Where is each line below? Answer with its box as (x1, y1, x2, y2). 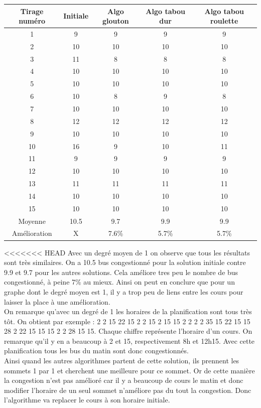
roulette (210, 16, 238, 26)
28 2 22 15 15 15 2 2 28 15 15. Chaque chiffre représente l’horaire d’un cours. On (4, 326, 252, 336)
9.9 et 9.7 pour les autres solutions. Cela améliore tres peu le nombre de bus (4, 266, 238, 277)
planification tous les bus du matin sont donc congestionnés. (4, 345, 189, 356)
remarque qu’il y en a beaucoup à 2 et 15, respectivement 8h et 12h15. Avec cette (4, 335, 255, 346)
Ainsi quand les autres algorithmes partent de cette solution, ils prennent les (4, 355, 239, 366)
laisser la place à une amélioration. (4, 296, 110, 307)
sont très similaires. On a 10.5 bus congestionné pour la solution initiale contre (4, 257, 246, 267)
